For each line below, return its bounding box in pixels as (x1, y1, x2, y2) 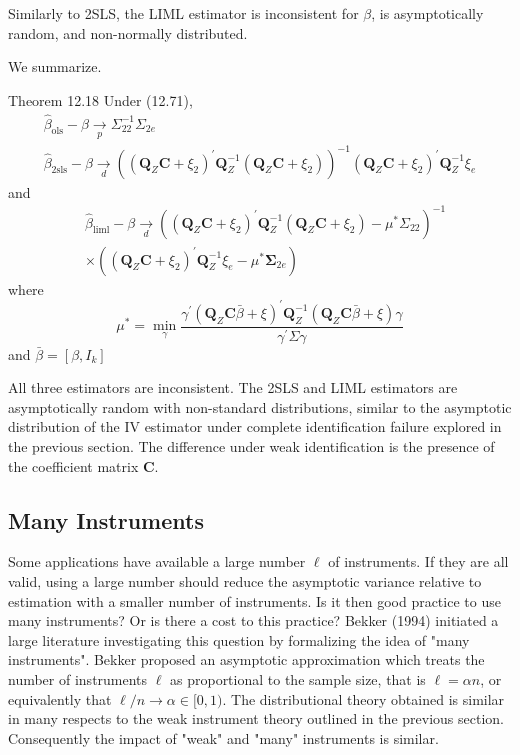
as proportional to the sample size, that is (170, 669, 426, 690)
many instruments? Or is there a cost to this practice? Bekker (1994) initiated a (8, 610, 499, 631)
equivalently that (8, 688, 112, 709)
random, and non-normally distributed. (8, 22, 248, 43)
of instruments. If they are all (328, 551, 509, 572)
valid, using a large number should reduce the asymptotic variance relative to (8, 571, 482, 592)
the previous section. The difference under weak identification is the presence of (8, 436, 495, 457)
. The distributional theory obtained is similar (222, 688, 505, 709)
